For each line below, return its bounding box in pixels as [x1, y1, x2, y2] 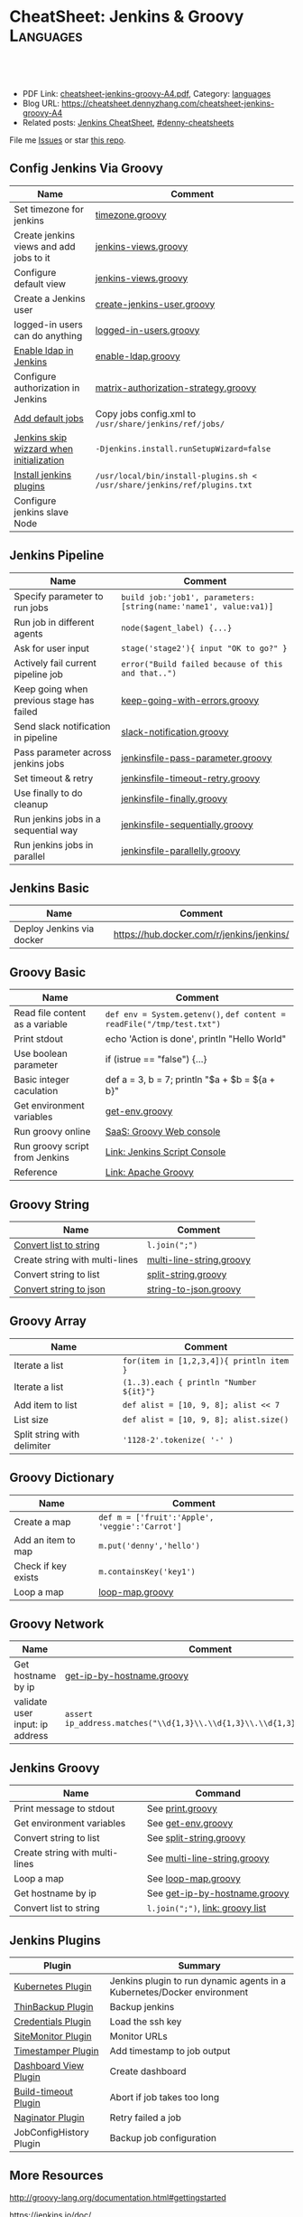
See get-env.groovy [146, 1817, 234, 1830]
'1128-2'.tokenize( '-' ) [122, 1435, 234, 1445]
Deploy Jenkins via [14, 922, 95, 935]
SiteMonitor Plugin [14, 2030, 92, 2042]
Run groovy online [14, 1126, 91, 1138]
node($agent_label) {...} [121, 622, 233, 633]
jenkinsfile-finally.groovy [121, 792, 228, 805]
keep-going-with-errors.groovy [121, 693, 260, 706]
